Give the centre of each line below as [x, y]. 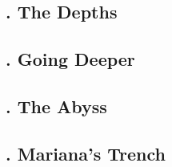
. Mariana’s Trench [86, 153]
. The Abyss [56, 106]
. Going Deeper [70, 59]
